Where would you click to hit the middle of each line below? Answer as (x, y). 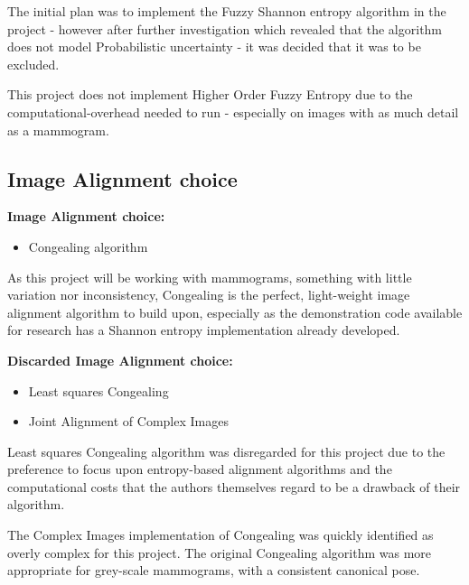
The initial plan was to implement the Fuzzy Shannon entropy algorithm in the (227, 11)
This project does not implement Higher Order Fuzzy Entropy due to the (210, 94)
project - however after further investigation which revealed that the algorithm (225, 28)
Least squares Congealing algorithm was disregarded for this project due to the (226, 451)
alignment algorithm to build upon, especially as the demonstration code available (235, 312)
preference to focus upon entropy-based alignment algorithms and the (200, 469)
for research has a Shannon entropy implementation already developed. (204, 330)
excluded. (33, 64)
